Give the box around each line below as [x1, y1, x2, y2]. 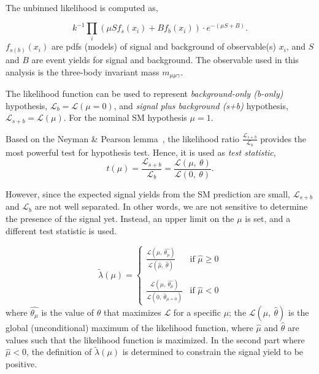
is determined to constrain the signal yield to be [122, 345, 304, 358]
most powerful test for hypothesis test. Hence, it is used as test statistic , [6, 145, 276, 158]
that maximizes [103, 306, 161, 318]
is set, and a [245, 212, 291, 224]
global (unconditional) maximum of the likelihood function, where [6, 321, 253, 334]
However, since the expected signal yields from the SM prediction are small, [6, 187, 290, 200]
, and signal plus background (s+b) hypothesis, [113, 99, 288, 112]
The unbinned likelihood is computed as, [6, 1, 158, 13]
